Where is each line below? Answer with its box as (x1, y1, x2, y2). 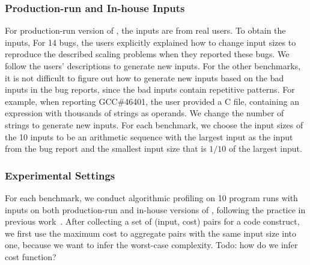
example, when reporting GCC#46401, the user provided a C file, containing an (5, 95, 299, 107)
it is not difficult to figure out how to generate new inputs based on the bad (5, 71, 284, 84)
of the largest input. (228, 142, 302, 155)
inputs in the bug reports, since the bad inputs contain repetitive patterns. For (5, 83, 295, 96)
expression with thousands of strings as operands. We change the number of (5, 107, 284, 119)
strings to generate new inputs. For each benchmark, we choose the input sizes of (5, 118, 303, 131)
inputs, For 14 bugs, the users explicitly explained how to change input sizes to (5, 36, 296, 48)
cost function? (5, 250, 56, 263)
